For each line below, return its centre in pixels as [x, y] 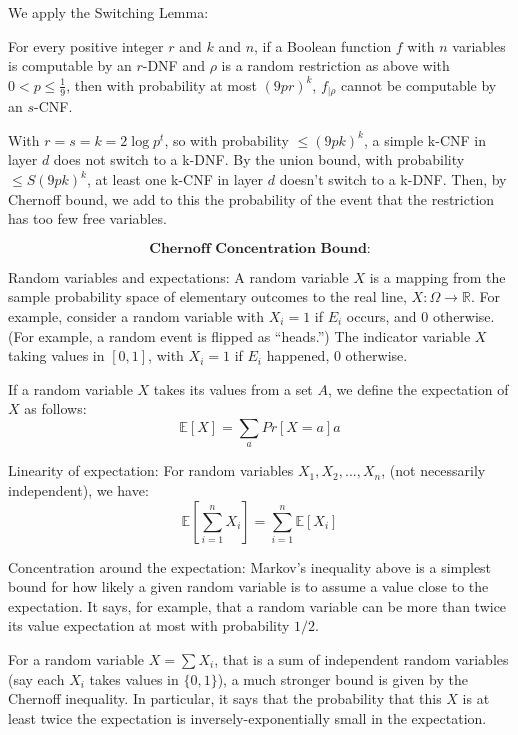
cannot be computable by [419, 84]
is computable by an [70, 65]
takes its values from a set [233, 388]
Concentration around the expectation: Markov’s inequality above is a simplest [250, 566]
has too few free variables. [87, 218]
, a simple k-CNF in [425, 139]
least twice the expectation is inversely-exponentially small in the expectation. [247, 717]
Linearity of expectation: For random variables [151, 470]
